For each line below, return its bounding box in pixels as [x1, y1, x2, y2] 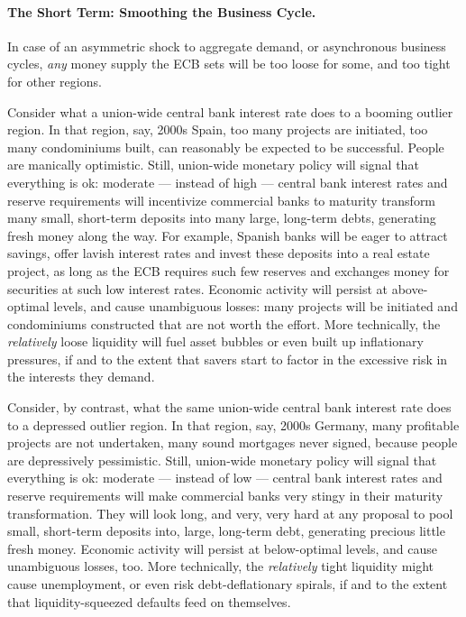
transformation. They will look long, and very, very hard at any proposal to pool [7, 503, 453, 522]
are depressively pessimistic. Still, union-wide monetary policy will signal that [7, 450, 437, 469]
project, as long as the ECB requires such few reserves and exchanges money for [7, 261, 450, 280]
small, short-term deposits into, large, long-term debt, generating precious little [7, 521, 445, 540]
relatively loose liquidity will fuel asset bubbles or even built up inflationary [7, 332, 424, 351]
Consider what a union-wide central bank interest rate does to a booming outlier [7, 102, 453, 121]
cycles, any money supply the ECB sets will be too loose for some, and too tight [7, 54, 451, 73]
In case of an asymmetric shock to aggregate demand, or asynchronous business [7, 36, 446, 55]
